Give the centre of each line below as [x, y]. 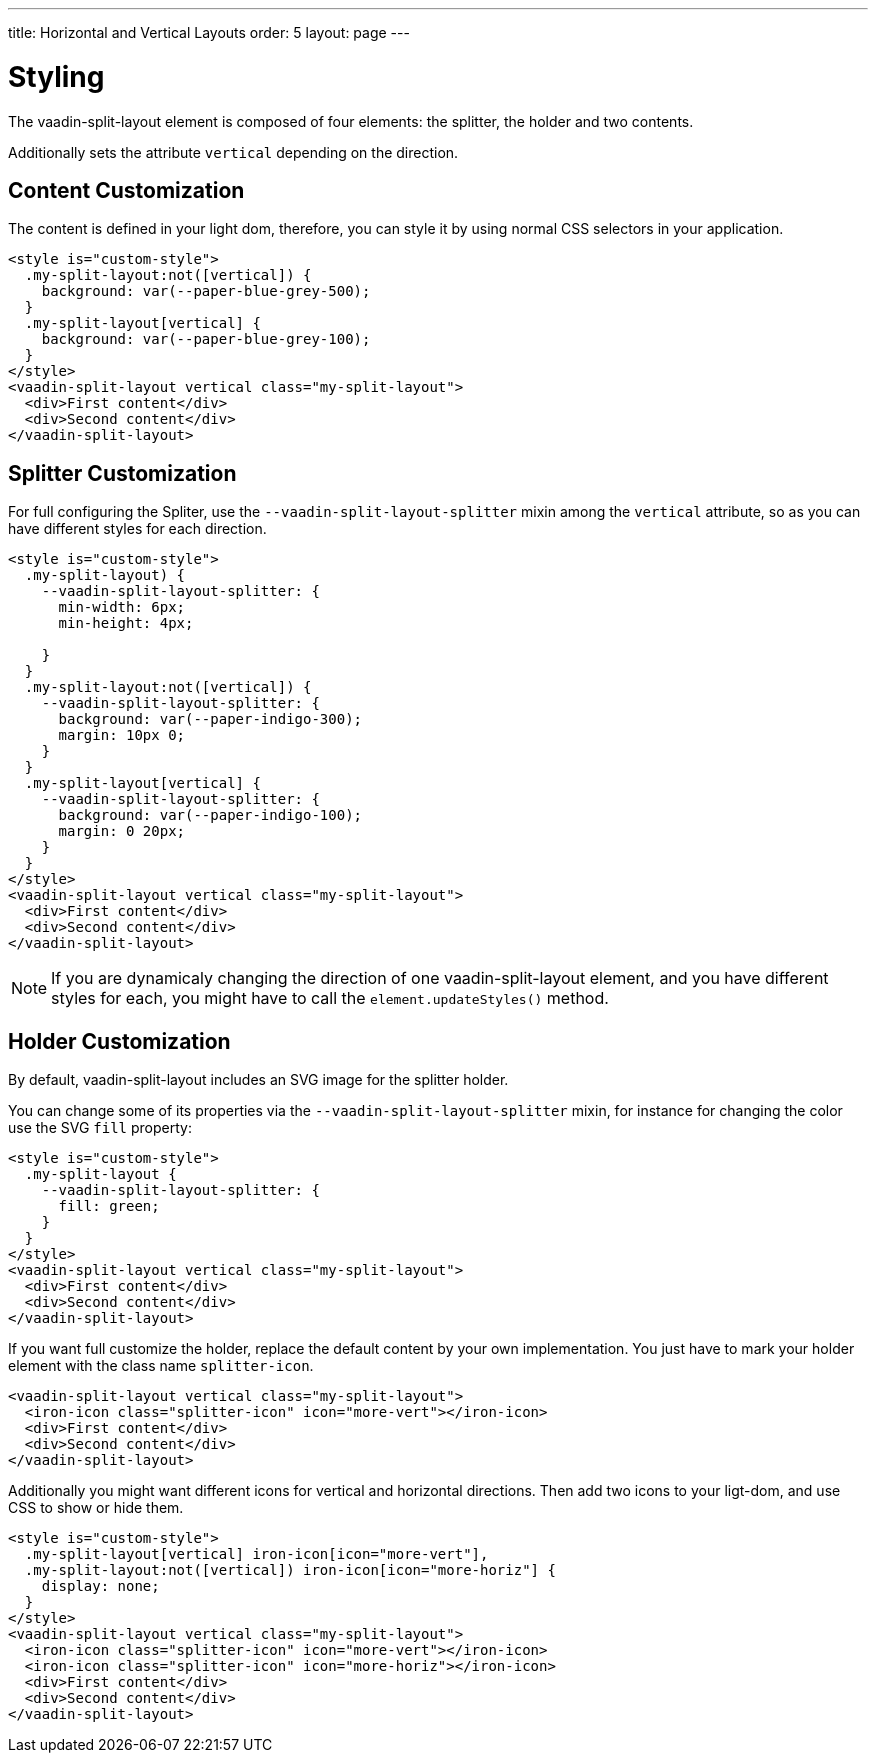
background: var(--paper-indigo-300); [210, 719]
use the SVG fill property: [100, 1128]
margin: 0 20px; [122, 831]
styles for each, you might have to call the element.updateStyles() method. [330, 998]
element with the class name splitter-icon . [161, 1366]
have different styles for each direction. [137, 529]
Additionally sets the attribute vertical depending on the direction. [233, 152]
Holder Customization [119, 1041]
